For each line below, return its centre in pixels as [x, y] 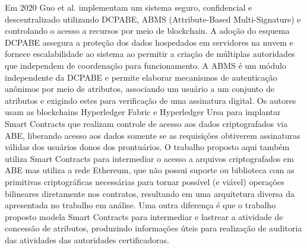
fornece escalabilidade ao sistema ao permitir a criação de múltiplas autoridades [150, 54]
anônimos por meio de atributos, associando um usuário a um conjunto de [140, 89]
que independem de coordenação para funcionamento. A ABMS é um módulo [145, 65]
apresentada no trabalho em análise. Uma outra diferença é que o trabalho [140, 205]
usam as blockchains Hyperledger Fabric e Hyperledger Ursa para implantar [143, 112]
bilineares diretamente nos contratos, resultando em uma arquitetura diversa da [150, 193]
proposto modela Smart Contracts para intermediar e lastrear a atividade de [144, 216]
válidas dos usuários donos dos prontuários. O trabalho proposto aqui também [147, 147]
